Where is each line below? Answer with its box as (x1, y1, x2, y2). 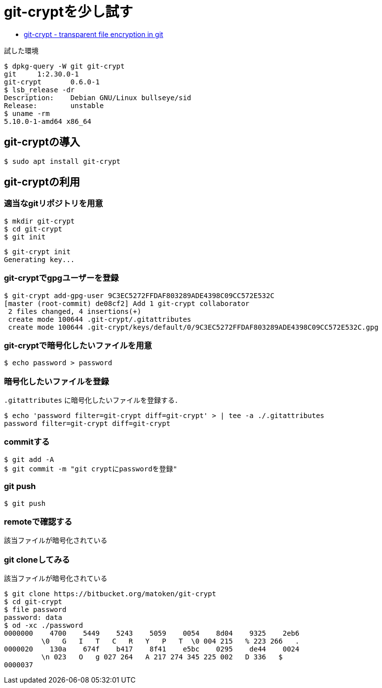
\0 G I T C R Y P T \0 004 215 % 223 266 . (41, 637, 300, 646)
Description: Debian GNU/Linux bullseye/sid (4, 93, 191, 102)
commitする (4, 437, 50, 447)
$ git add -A (4, 455, 54, 463)
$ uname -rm (4, 109, 50, 117)
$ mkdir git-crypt (4, 217, 75, 225)
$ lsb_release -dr (4, 85, 75, 94)
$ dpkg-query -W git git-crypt (4, 62, 125, 70)
